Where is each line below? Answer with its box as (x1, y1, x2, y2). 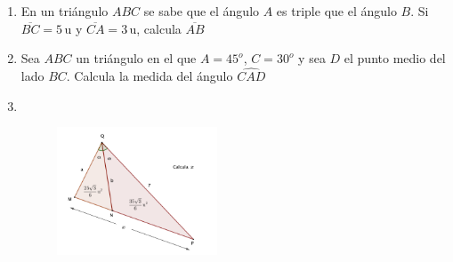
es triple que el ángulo (276, 2, 397, 20)
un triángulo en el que (76, 49, 197, 67)
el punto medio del (344, 49, 446, 67)
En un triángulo (20, 2, 109, 20)
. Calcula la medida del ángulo (66, 67, 233, 84)
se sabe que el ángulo (143, 2, 260, 20)
